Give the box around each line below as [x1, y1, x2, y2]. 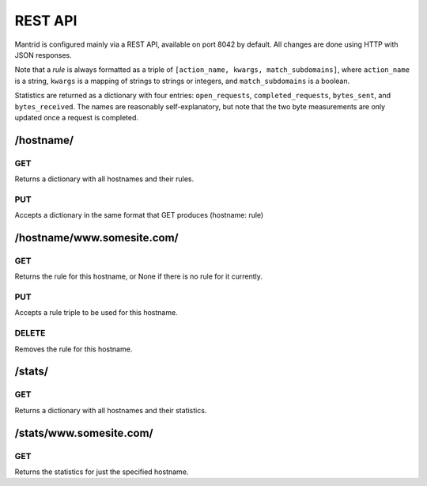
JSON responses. [14, 50, 72, 59]
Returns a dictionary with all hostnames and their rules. [14, 174, 195, 184]
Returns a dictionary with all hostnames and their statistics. [14, 405, 207, 415]
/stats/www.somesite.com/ [14, 426, 153, 439]
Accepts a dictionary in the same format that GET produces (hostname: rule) [14, 211, 264, 220]
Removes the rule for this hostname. [14, 344, 133, 354]
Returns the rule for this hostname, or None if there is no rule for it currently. [14, 271, 263, 281]
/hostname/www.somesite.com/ [14, 231, 179, 245]
